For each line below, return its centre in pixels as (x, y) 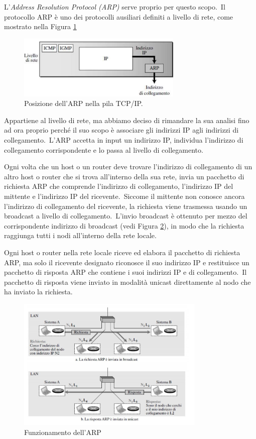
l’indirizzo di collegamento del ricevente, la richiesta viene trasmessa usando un (126, 206)
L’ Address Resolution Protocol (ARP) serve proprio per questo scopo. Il (115, 7)
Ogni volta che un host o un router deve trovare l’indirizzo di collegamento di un (128, 167)
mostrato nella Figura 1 (40, 26)
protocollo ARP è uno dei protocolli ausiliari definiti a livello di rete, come (119, 16)
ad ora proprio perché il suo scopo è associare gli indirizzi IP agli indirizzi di (121, 130)
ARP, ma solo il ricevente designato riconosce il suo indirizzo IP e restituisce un (127, 262)
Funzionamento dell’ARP (63, 432)
